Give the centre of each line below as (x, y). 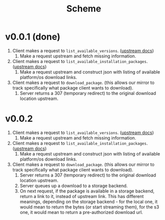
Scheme (84, 9)
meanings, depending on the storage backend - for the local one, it (89, 201)
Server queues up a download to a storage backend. (74, 185)
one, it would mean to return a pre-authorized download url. (81, 212)
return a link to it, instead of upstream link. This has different (82, 196)
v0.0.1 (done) (33, 37)
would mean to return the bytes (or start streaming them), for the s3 (89, 207)
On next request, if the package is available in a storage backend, (87, 191)
